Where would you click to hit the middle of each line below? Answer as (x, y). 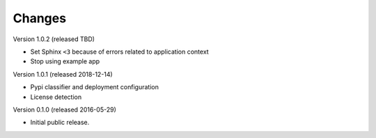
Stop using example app (65, 61)
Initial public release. (60, 123)
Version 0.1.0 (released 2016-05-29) (64, 109)
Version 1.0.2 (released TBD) (54, 39)
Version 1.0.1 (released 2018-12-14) (63, 74)
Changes (39, 18)
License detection (56, 97)
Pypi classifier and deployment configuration (95, 87)
